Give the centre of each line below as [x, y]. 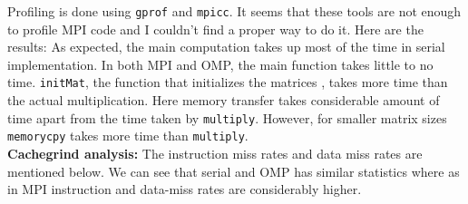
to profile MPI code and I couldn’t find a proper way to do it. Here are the [215, 29]
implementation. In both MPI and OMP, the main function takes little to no [220, 64]
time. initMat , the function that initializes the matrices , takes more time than [228, 82]
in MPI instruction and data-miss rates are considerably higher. [185, 189]
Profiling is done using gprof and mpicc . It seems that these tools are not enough [234, 11]
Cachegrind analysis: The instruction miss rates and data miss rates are [215, 153]
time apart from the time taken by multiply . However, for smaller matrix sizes [227, 117]
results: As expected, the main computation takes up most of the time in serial [226, 47]
